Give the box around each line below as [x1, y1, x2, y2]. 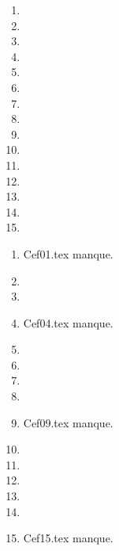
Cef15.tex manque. [23, 530, 113, 546]
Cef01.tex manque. [23, 245, 113, 262]
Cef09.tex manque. [23, 414, 113, 430]
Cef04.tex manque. [23, 314, 113, 331]
